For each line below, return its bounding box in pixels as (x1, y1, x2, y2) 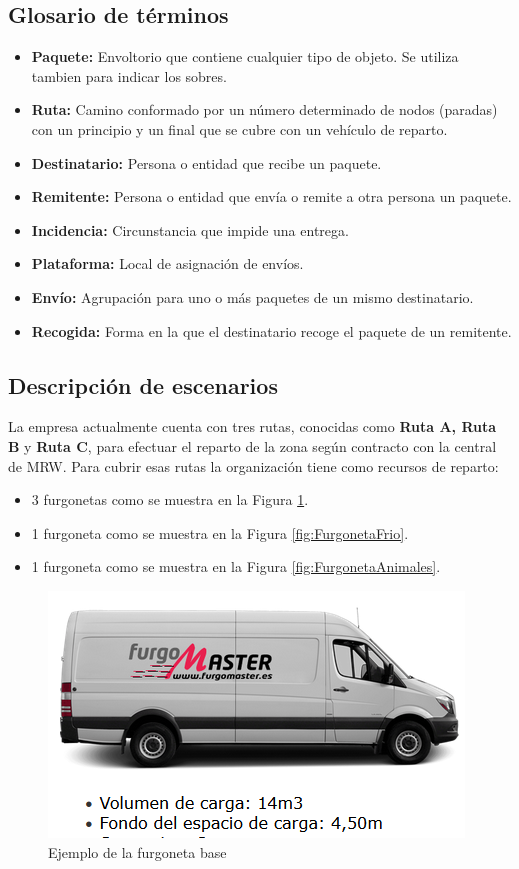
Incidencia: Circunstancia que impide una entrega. (31, 219, 349, 240)
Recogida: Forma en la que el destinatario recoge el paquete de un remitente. (31, 320, 512, 341)
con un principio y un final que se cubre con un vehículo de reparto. (31, 118, 448, 139)
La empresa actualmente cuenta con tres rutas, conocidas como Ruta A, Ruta (8, 416, 497, 437)
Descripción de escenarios (8, 369, 278, 400)
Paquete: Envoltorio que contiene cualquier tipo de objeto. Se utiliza (31, 46, 459, 67)
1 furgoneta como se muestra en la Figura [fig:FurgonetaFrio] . (31, 522, 409, 543)
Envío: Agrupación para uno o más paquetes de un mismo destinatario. (31, 286, 474, 307)
